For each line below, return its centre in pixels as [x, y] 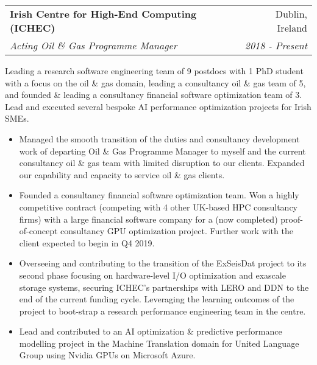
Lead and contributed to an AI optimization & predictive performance [151, 331]
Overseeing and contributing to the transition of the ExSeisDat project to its [163, 263]
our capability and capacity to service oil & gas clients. [122, 174]
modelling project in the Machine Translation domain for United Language [159, 343]
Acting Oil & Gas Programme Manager [94, 45]
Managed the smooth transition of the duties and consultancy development [159, 138]
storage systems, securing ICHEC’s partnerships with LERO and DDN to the [164, 287]
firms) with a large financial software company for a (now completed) [148, 219]
